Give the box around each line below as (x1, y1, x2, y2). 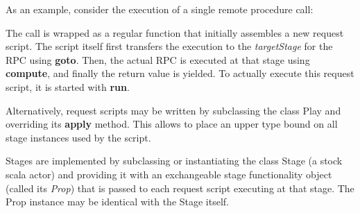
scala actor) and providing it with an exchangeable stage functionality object (6, 167, 332, 181)
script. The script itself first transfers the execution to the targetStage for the (6, 39, 333, 53)
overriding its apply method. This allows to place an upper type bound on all (6, 117, 338, 131)
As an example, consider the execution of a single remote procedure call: (6, 2, 314, 16)
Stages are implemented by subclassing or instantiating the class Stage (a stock (6, 153, 343, 168)
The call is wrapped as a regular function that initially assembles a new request (6, 25, 344, 40)
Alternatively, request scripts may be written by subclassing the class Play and (6, 103, 341, 117)
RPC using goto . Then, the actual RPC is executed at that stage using (6, 52, 310, 67)
